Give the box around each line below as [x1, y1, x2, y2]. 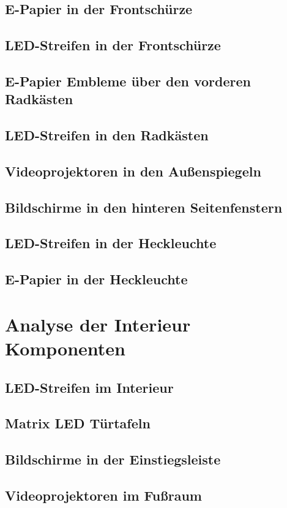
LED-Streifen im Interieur [5, 377, 174, 396]
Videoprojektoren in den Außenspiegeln [5, 161, 261, 180]
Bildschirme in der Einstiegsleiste [5, 450, 221, 469]
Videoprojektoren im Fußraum [5, 485, 202, 504]
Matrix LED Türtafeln [5, 414, 151, 433]
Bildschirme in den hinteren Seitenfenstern [5, 197, 283, 216]
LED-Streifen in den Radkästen [5, 126, 209, 145]
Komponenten [5, 336, 125, 361]
